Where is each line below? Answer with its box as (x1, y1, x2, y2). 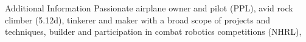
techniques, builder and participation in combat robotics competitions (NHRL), (5, 25, 302, 38)
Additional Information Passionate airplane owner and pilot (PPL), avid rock (5, 2, 293, 14)
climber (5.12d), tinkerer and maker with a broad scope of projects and (5, 13, 270, 26)
